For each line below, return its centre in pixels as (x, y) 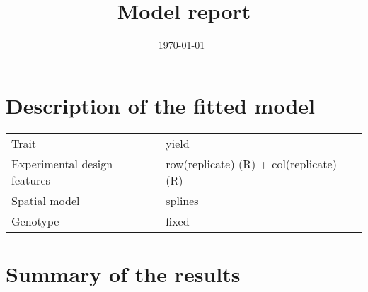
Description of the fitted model (160, 105)
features (31, 180)
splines (182, 200)
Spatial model (46, 200)
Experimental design (62, 163)
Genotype (35, 221)
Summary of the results (123, 273)
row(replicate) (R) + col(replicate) (251, 163)
